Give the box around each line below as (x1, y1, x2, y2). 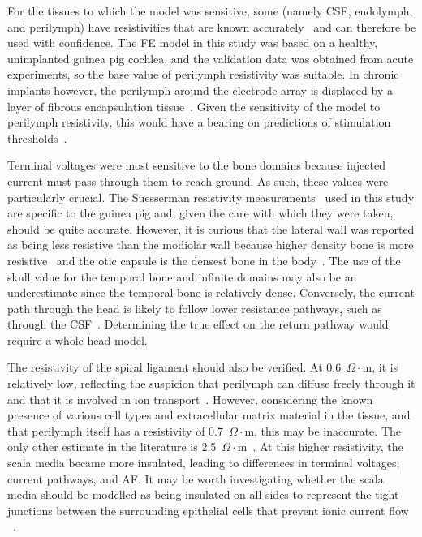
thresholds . (7, 129, 67, 146)
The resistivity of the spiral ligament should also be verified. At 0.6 (7, 359, 342, 376)
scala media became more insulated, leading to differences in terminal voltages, (7, 454, 400, 471)
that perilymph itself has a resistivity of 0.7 (7, 422, 224, 439)
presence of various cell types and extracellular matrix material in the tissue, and (7, 406, 411, 423)
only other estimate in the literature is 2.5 (7, 438, 217, 455)
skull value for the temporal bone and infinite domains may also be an (7, 268, 357, 285)
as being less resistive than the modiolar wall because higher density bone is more (7, 236, 414, 253)
